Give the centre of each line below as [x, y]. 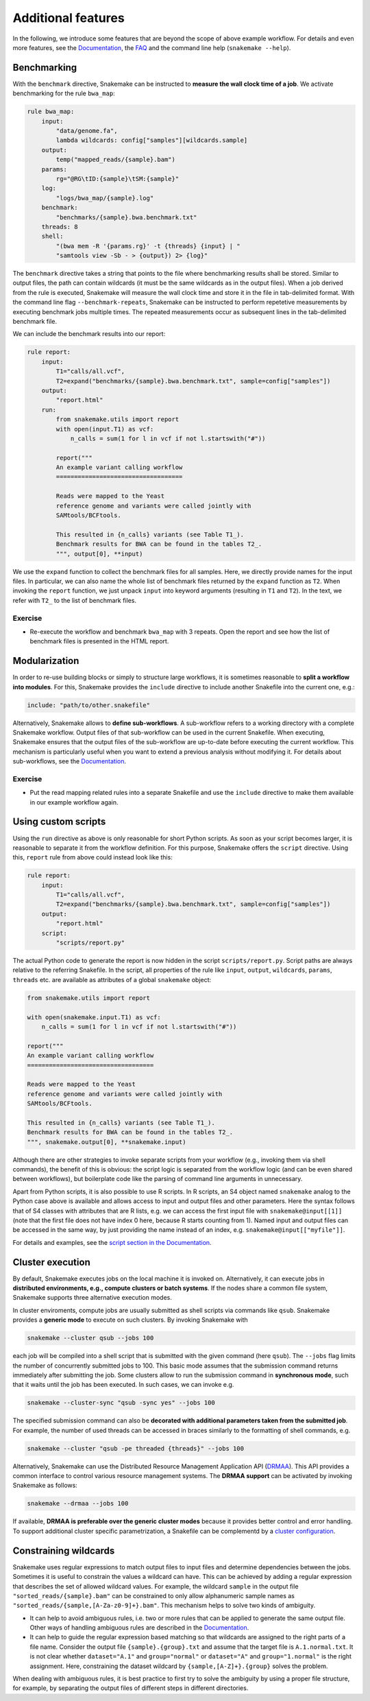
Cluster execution [51, 1262]
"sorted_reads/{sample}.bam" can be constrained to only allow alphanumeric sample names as [153, 1595]
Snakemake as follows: [45, 1486]
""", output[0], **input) [99, 554]
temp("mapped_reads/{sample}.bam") [116, 160]
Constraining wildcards [64, 1550]
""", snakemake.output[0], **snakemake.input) [107, 1142]
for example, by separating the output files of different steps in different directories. [131, 1688]
